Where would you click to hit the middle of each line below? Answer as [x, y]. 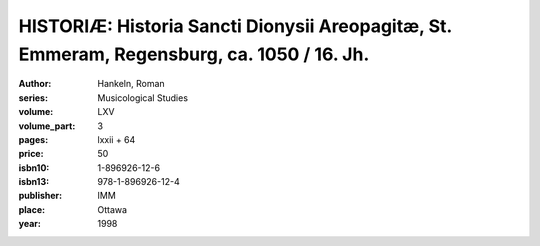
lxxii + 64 [116, 139]
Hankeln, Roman [131, 84]
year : [30, 224]
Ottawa [112, 209]
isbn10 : [34, 167]
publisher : [40, 196]
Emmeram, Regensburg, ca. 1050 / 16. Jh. [194, 54]
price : [31, 154]
